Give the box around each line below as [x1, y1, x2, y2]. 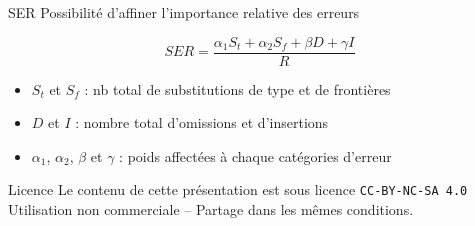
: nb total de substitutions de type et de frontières [84, 78, 391, 99]
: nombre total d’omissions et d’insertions [75, 112, 329, 133]
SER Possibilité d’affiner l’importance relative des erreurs [8, 2, 360, 22]
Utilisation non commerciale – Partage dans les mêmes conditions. [8, 199, 414, 220]
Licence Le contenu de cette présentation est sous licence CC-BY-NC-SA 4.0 [8, 179, 468, 200]
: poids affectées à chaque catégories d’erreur [119, 145, 392, 166]
